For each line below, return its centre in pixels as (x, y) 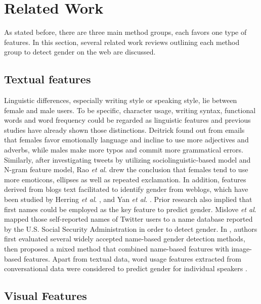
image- (242, 249)
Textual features (48, 79)
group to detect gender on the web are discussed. (80, 52)
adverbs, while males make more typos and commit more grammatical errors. (124, 150)
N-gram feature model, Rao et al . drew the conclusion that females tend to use (126, 169)
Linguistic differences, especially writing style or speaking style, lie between (121, 100)
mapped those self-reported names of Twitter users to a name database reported (128, 219)
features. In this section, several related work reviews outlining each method (122, 42)
